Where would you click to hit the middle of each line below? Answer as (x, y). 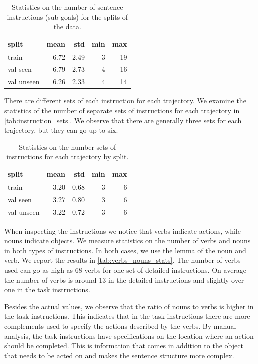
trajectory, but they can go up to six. (61, 130)
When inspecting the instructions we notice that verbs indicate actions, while (122, 231)
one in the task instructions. (47, 290)
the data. (67, 26)
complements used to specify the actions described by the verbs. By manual (120, 326)
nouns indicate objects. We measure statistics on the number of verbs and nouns (127, 241)
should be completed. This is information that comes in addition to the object (124, 346)
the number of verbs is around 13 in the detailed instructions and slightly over (124, 280)
